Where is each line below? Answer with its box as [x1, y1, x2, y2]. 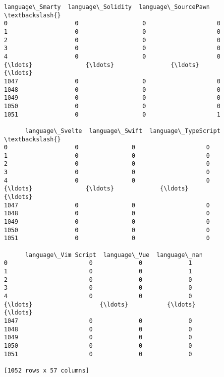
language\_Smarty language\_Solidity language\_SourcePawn [4, 3, 210, 10]
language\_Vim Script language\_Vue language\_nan [25, 251, 203, 258]
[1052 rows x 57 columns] [4, 367, 89, 374]
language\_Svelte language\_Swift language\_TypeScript [25, 127, 221, 134]
